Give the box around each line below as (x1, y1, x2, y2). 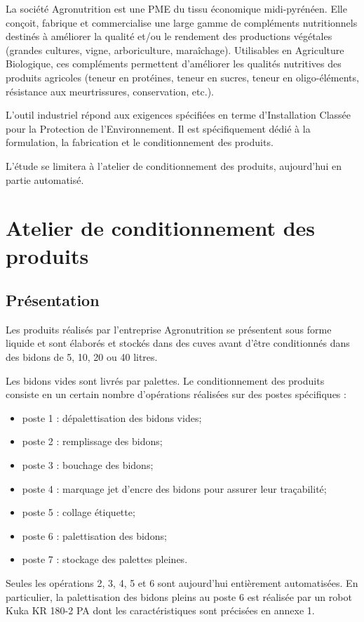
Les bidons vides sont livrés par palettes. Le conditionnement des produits (6, 373, 325, 388)
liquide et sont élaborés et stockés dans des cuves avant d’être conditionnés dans (6, 336, 350, 350)
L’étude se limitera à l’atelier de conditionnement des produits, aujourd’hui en (6, 158, 342, 173)
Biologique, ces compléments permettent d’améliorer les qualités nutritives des (6, 56, 342, 71)
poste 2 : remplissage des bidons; (22, 434, 163, 449)
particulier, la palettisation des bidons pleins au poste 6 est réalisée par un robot (6, 589, 352, 604)
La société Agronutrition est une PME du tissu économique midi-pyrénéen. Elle (6, 1, 347, 15)
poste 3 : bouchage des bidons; (22, 458, 154, 472)
